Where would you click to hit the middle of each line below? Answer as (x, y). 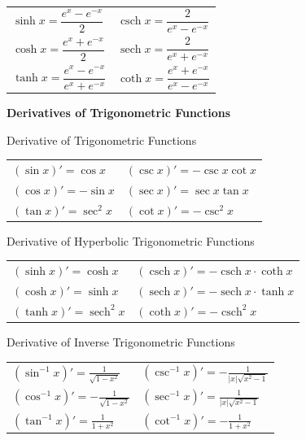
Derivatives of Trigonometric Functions (119, 113)
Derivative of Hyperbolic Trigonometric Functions (131, 240)
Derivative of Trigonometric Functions (102, 139)
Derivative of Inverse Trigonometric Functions (121, 341)
